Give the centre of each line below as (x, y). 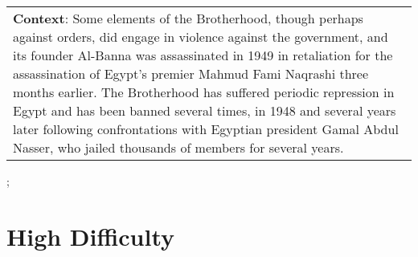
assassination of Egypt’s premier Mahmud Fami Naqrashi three (191, 73)
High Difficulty (91, 236)
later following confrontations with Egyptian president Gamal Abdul (206, 129)
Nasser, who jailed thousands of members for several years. (178, 147)
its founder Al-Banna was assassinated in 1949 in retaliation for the (203, 55)
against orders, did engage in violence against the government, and (201, 37)
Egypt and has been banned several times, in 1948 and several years (205, 110)
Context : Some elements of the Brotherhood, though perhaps (188, 18)
